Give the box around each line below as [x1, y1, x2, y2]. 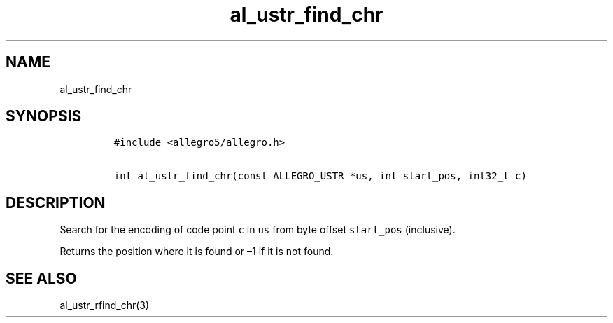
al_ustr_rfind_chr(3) [59, 299, 150, 312]
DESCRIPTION [6, 193, 106, 212]
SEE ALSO [6, 269, 77, 287]
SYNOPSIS [6, 107, 82, 125]
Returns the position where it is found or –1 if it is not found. [59, 245, 334, 258]
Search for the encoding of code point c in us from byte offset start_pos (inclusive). [59, 224, 456, 236]
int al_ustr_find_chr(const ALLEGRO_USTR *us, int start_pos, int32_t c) [113, 170, 527, 182]
